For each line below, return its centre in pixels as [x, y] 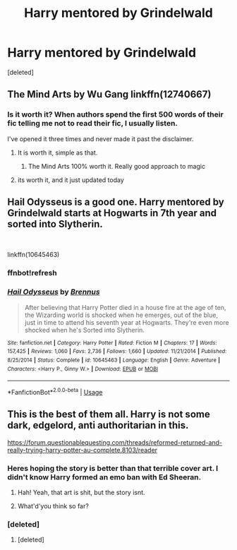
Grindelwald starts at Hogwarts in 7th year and [112, 213]
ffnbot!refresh [32, 273]
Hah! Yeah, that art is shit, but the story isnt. [81, 493]
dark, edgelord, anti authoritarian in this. [98, 425]
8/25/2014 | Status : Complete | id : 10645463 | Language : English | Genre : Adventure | [114, 360]
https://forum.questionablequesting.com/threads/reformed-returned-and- [115, 442]
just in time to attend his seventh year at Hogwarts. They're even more [127, 322]
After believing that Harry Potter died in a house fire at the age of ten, [125, 307]
